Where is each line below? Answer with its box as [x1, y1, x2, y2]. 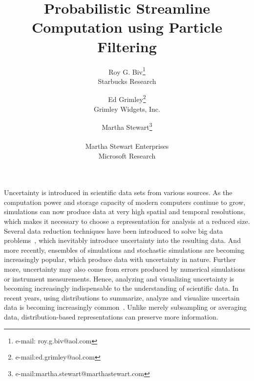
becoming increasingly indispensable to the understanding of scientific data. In [4, 283, 239, 293]
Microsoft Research [98, 150, 156, 160]
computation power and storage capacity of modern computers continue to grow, [4, 197, 246, 207]
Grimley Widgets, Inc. [94, 103, 160, 114]
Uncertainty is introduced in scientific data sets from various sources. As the [4, 187, 233, 198]
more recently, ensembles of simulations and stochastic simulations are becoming [4, 244, 245, 255]
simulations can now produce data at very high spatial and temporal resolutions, [4, 206, 246, 217]
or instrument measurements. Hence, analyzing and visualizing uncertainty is [4, 273, 234, 283]
